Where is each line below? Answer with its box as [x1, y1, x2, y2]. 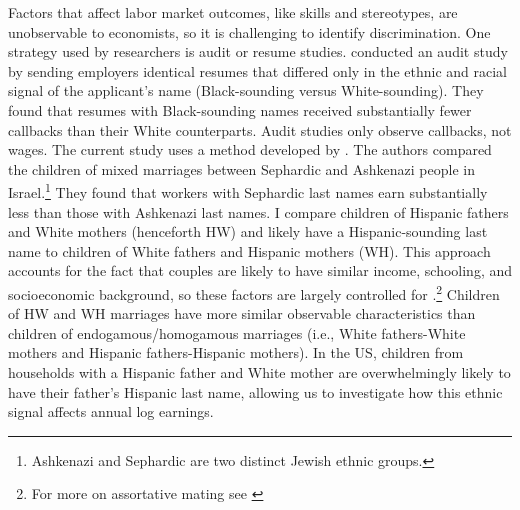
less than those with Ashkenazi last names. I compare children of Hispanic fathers [8, 201, 509, 222]
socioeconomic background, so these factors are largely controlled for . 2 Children [8, 280, 500, 304]
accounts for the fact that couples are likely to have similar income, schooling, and [8, 260, 513, 281]
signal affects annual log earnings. [8, 401, 214, 422]
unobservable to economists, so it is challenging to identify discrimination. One [8, 21, 491, 42]
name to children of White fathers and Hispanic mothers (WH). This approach [8, 240, 491, 261]
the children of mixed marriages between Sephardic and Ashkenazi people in [8, 158, 475, 179]
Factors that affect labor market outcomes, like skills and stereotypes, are [8, 2, 458, 22]
